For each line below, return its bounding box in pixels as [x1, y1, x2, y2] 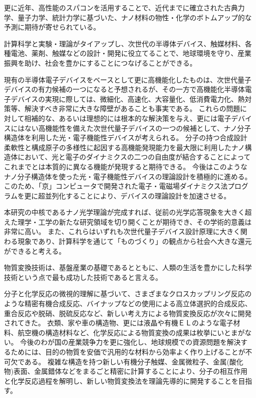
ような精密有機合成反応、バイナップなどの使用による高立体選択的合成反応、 [4, 298, 252, 309]
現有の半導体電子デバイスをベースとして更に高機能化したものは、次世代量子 [4, 74, 252, 84]
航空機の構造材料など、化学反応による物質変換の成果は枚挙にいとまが [17, 327, 245, 337]
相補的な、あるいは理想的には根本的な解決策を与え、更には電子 [24, 113, 231, 123]
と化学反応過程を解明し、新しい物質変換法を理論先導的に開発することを [4, 375, 238, 386]
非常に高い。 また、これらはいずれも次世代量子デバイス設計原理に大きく [4, 226, 241, 237]
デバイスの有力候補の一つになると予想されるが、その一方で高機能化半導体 [4, 84, 245, 94]
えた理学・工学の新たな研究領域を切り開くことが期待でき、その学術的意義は [4, 216, 252, 227]
